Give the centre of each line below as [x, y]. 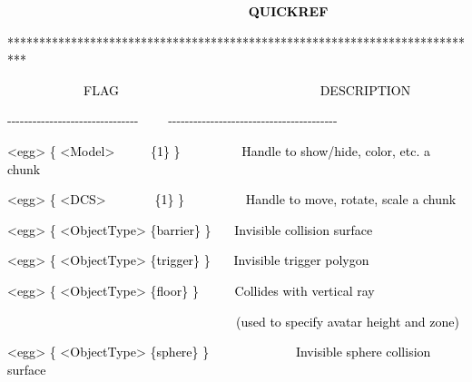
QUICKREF [288, 11]
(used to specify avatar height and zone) [347, 321]
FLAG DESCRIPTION [247, 89]
